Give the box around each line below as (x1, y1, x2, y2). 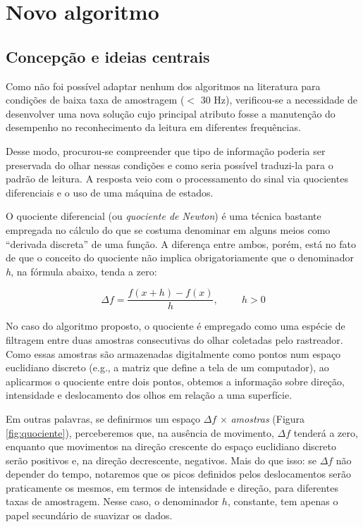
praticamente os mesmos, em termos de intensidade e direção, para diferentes (6, 480, 338, 495)
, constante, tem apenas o (227, 494, 338, 509)
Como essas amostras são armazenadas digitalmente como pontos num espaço (6, 346, 341, 361)
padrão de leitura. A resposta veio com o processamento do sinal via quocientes (6, 171, 348, 186)
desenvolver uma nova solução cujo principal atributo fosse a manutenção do (6, 106, 336, 120)
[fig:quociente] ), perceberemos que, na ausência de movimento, (6, 425, 274, 440)
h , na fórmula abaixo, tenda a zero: (6, 263, 157, 278)
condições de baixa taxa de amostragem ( (6, 92, 185, 107)
